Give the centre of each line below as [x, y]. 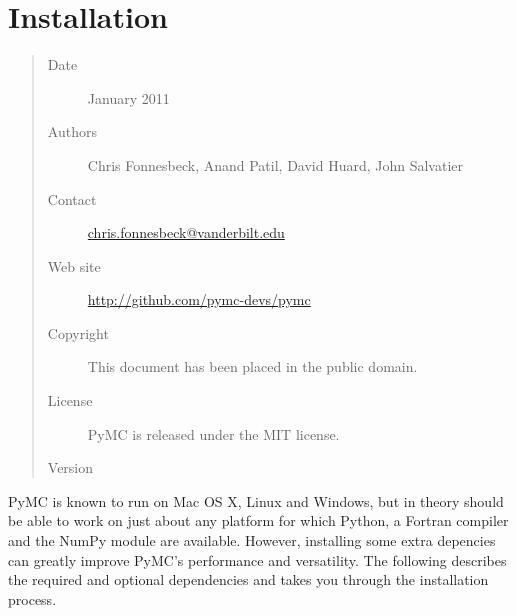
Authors [72, 131]
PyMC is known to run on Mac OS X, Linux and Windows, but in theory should [256, 500]
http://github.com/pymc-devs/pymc [199, 299]
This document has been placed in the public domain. [252, 366]
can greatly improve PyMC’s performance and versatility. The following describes [257, 559]
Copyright [78, 332]
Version [70, 467]
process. [32, 598]
